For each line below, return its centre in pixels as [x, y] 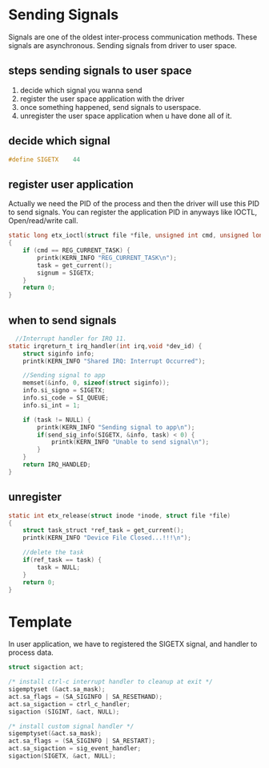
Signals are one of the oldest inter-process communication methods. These [133, 37]
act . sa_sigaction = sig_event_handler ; [75, 749]
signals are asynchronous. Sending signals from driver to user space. [123, 45]
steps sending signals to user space [100, 71]
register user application [71, 184]
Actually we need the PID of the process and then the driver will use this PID [134, 204]
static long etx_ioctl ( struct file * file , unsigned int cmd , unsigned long [137, 236]
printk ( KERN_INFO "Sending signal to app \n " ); [116, 427]
